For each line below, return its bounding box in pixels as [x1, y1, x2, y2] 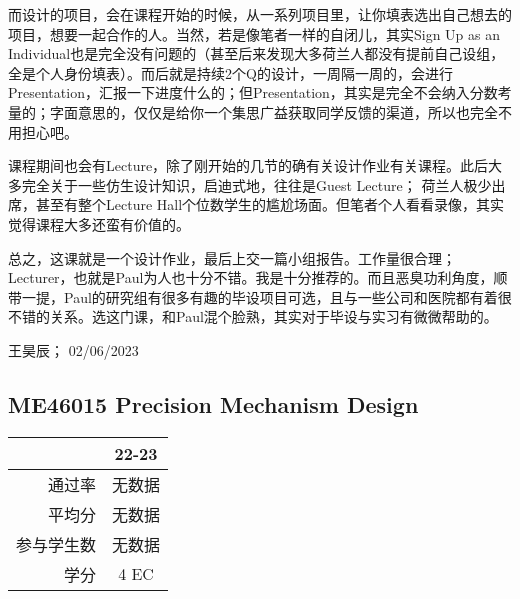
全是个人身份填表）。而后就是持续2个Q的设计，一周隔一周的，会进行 [8, 62, 453, 83]
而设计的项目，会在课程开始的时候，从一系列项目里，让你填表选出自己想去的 [8, 4, 512, 24]
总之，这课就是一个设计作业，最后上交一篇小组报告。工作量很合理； [8, 247, 456, 268]
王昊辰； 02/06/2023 [8, 339, 139, 360]
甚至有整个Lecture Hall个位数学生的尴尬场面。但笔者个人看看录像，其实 [35, 194, 505, 215]
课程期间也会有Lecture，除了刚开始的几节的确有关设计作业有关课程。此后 [8, 155, 489, 176]
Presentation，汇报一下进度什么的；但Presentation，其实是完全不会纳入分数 [8, 82, 498, 103]
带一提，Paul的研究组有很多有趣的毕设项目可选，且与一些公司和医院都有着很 [8, 286, 512, 307]
